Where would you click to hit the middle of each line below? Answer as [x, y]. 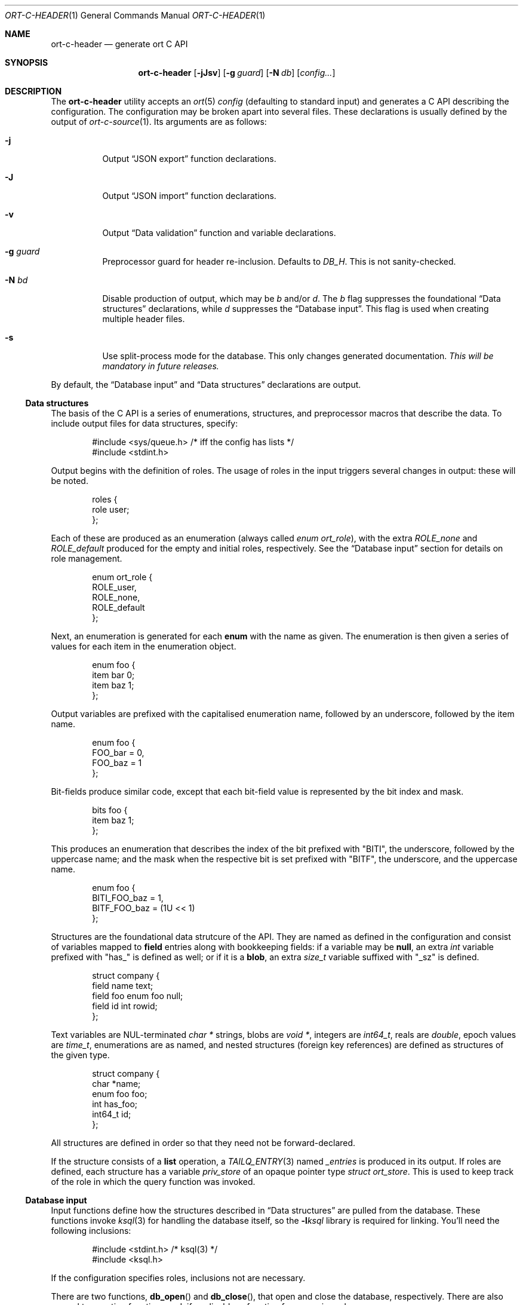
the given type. [80, 1055]
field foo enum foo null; [138, 996]
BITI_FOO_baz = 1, [128, 898]
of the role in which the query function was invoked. [153, 1182]
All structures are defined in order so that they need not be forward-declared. [203, 1143]
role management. [87, 558]
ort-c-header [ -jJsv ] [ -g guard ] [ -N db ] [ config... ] [237, 73]
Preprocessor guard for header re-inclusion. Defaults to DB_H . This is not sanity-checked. [279, 261]
